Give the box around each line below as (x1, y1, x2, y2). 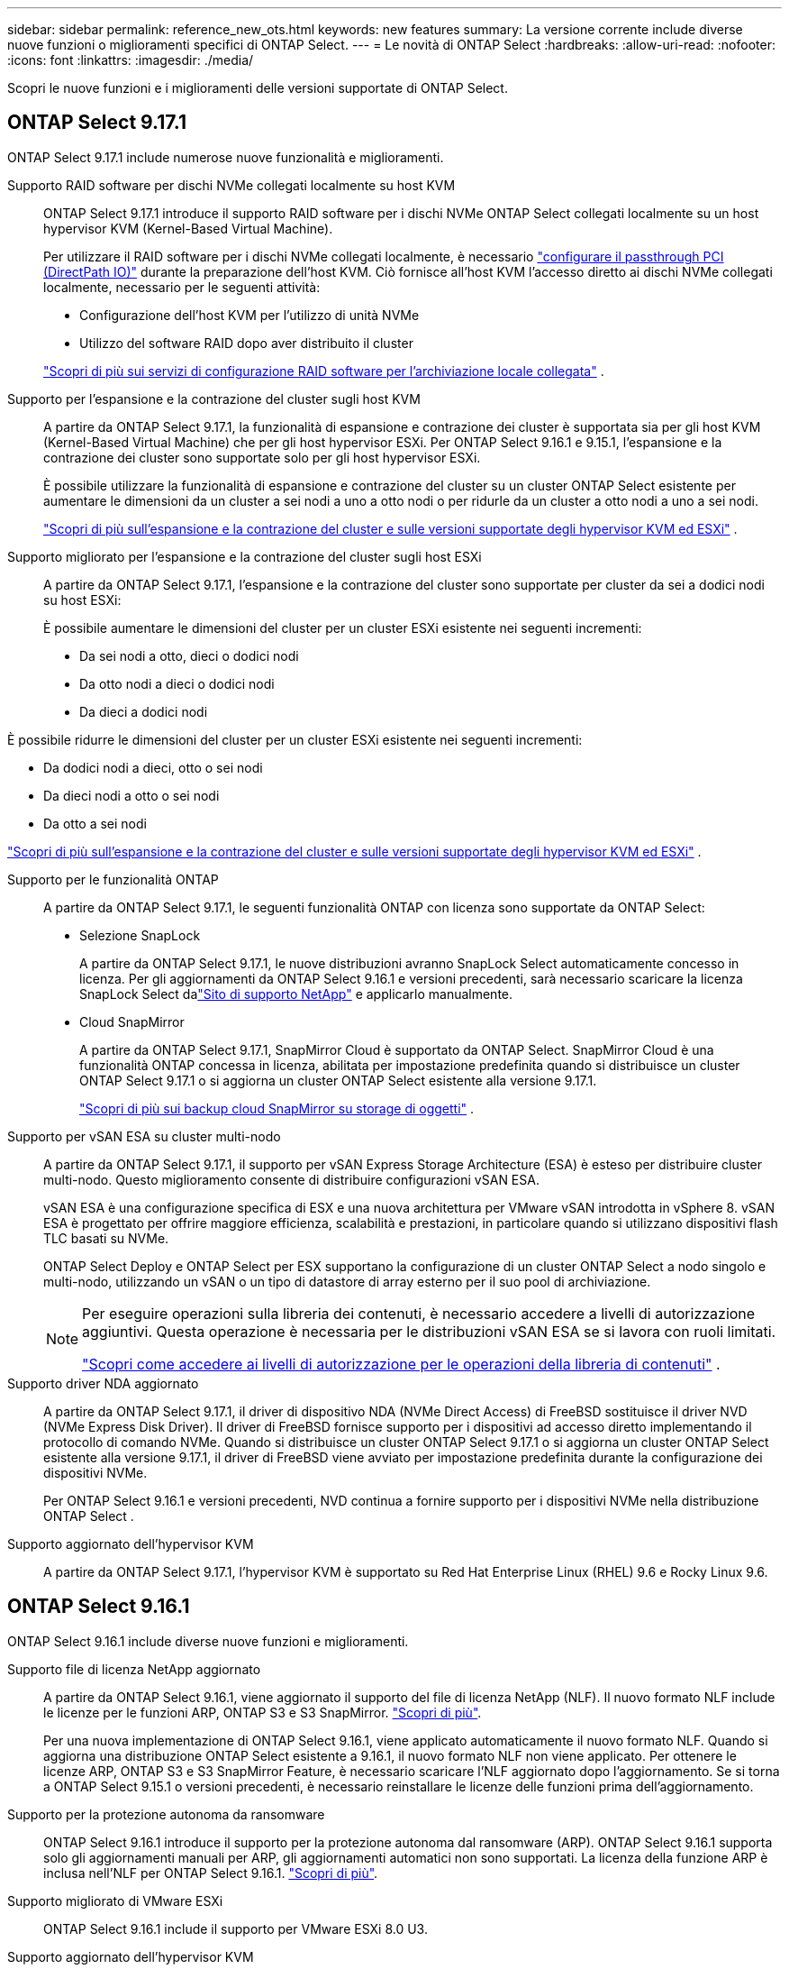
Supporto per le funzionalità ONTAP (7, 871, 219, 887)
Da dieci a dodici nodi (79, 703, 208, 719)
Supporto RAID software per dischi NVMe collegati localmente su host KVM (7, 177, 456, 193)
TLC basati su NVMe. (43, 1230, 169, 1246)
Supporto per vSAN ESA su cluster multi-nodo (7, 1128, 281, 1144)
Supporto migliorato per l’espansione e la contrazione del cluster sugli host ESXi (7, 548, 482, 564)
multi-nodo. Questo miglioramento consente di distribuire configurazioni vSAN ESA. (43, 1171, 540, 1187)
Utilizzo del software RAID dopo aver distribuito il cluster (79, 334, 413, 351)
